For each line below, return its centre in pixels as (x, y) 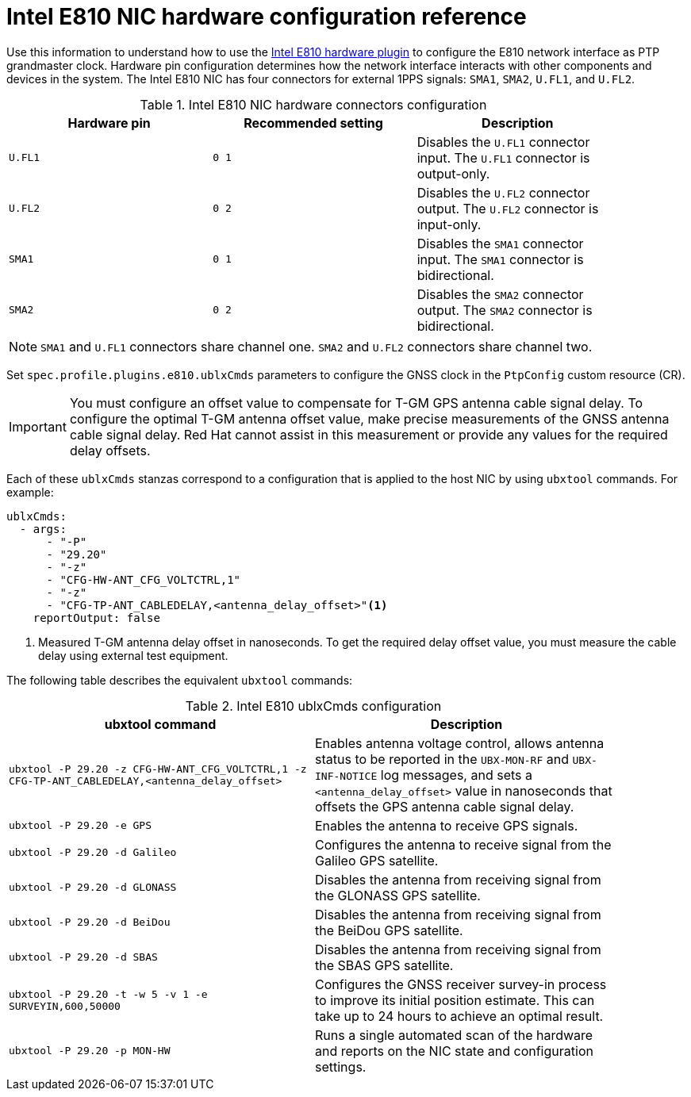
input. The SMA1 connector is (500, 259)
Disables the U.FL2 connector (503, 192)
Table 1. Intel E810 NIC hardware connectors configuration (313, 104)
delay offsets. (110, 450)
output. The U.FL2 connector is (508, 208)
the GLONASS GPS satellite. (398, 895)
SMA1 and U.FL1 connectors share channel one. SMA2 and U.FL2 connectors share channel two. (317, 346)
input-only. (449, 224)
